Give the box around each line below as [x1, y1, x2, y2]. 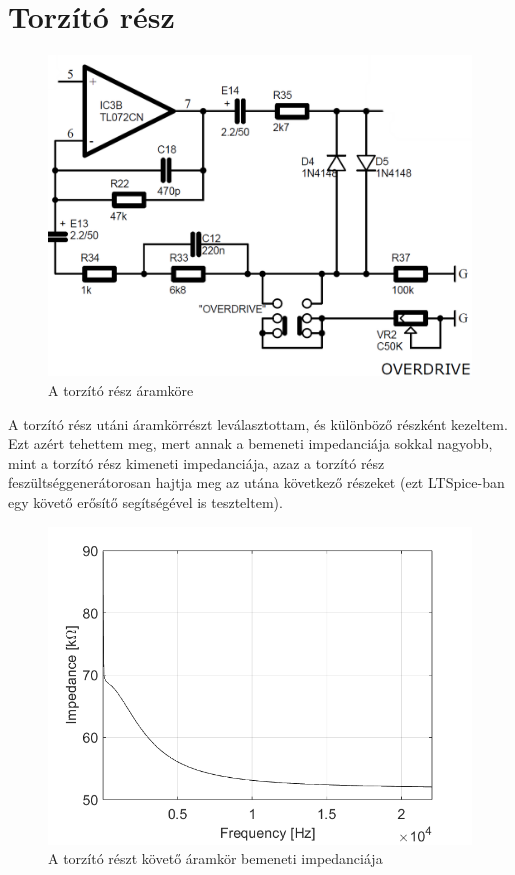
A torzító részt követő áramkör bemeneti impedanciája [48, 848, 383, 869]
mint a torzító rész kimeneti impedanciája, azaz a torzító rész [8, 452, 385, 473]
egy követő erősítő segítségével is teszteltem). [8, 492, 283, 512]
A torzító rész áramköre [48, 380, 194, 401]
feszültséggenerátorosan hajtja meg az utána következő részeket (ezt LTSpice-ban [8, 472, 505, 493]
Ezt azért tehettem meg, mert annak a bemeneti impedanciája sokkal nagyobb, [8, 433, 493, 454]
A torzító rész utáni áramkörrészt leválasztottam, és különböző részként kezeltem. [8, 413, 508, 434]
